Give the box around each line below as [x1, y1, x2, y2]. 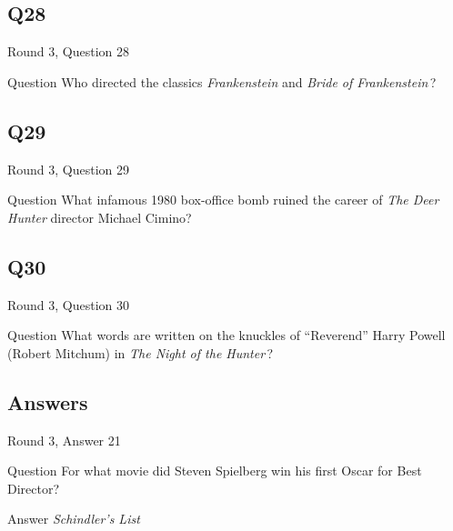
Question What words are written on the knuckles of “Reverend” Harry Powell [7, 326, 446, 345]
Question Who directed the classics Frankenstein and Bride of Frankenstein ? [7, 72, 437, 91]
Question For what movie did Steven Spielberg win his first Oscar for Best [7, 461, 422, 480]
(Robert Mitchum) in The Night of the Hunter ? [7, 343, 274, 362]
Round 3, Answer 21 [7, 430, 121, 449]
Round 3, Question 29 [7, 159, 130, 178]
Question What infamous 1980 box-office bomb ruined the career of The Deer [7, 190, 439, 209]
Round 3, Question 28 [7, 42, 130, 61]
